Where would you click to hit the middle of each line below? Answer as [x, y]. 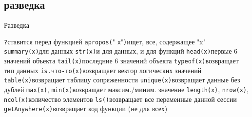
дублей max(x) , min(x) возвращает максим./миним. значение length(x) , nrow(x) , [126, 89]
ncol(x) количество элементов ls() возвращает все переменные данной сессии [120, 99]
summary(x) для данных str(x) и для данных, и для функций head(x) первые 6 [121, 51]
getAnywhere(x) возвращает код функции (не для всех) [86, 108]
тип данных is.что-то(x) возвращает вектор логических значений [103, 70]
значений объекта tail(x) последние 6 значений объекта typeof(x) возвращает [121, 61]
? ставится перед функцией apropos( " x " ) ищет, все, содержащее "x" [105, 41]
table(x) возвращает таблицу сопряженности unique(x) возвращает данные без [122, 80]
